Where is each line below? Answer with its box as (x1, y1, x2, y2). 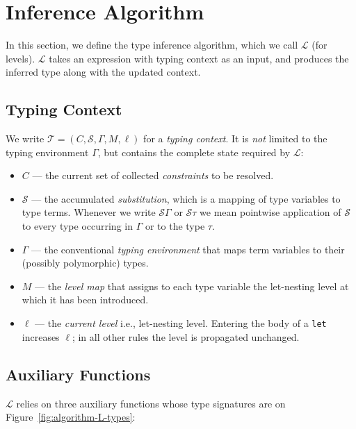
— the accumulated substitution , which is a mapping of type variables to (31, 191, 341, 205)
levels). (6, 51, 35, 65)
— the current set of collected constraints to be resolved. (32, 168, 274, 183)
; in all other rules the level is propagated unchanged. (72, 329, 300, 344)
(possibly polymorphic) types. (22, 255, 149, 270)
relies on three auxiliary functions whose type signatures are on (16, 396, 286, 410)
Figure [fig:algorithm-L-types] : (6, 410, 136, 424)
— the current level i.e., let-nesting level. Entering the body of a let (35, 316, 327, 330)
